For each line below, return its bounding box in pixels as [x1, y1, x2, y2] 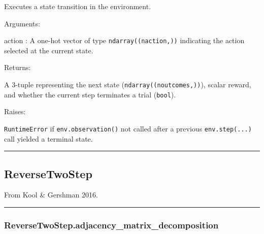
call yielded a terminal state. [4, 133, 93, 144]
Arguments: [4, 18, 40, 28]
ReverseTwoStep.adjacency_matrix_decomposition [4, 218, 219, 231]
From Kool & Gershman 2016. [4, 189, 98, 200]
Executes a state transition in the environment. [4, 1, 151, 11]
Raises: [4, 106, 26, 117]
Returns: [4, 62, 31, 73]
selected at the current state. [4, 45, 93, 55]
